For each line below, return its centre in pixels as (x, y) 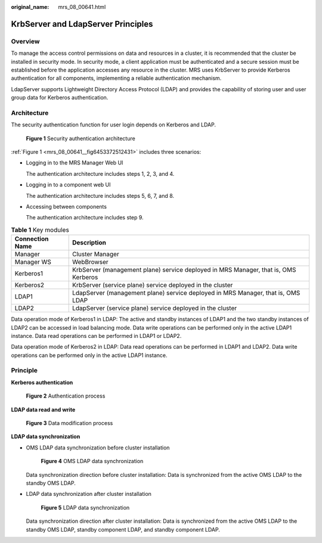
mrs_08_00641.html (82, 7)
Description (89, 243)
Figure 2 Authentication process (66, 396)
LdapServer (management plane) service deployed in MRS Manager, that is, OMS (186, 293)
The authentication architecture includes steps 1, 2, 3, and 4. (100, 173)
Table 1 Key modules (40, 229)
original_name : (30, 7)
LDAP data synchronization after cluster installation (89, 494)
